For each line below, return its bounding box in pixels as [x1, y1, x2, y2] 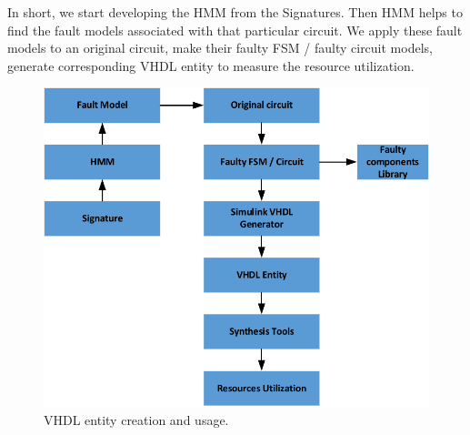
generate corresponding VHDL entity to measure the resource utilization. [7, 56, 415, 75]
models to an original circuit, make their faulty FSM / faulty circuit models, [7, 38, 433, 57]
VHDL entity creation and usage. [44, 410, 229, 429]
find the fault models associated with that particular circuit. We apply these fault [7, 20, 463, 39]
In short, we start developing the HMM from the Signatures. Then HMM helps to [7, 3, 463, 21]
